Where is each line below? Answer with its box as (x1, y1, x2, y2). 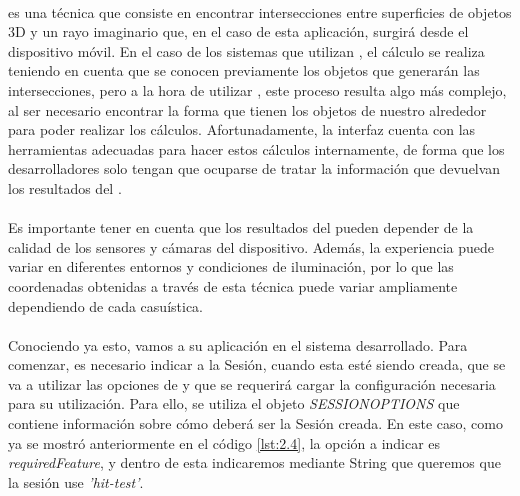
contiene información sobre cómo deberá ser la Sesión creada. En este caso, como (8, 413, 503, 434)
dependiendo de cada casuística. (8, 295, 203, 316)
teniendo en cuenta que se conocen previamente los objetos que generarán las (8, 60, 480, 81)
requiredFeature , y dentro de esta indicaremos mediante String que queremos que (8, 452, 501, 473)
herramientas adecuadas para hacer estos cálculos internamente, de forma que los (8, 138, 505, 159)
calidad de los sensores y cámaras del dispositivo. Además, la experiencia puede (8, 236, 495, 257)
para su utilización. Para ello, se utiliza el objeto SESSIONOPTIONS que (8, 393, 460, 414)
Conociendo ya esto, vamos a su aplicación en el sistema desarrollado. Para (8, 334, 468, 355)
